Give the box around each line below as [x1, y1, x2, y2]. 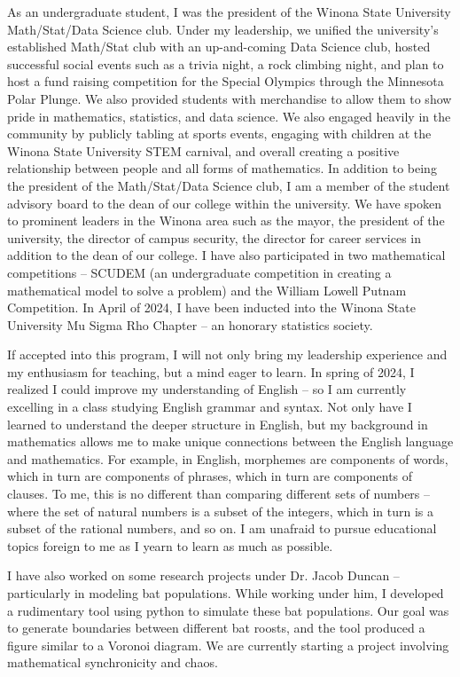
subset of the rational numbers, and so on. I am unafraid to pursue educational [7, 519, 437, 538]
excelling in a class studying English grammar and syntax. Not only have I [7, 398, 412, 416]
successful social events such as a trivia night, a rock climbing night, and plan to [7, 54, 444, 73]
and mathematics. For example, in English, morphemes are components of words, [7, 449, 448, 468]
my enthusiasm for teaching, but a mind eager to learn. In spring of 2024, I [7, 362, 415, 381]
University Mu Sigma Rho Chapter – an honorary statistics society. [7, 315, 373, 334]
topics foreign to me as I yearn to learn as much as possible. [7, 536, 333, 555]
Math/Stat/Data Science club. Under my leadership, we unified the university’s [7, 20, 439, 38]
